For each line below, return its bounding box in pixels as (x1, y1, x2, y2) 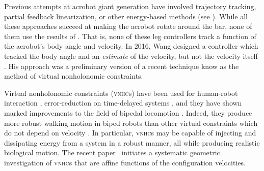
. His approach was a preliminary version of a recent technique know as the (4, 60, 239, 71)
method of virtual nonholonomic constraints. (4, 71, 143, 81)
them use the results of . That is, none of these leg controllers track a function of (4, 30, 256, 41)
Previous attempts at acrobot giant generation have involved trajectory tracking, (4, 1, 256, 11)
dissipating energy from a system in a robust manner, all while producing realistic (4, 137, 260, 148)
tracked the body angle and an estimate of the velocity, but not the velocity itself (4, 50, 258, 61)
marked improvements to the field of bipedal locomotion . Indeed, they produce (4, 107, 252, 118)
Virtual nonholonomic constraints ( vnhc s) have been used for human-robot (4, 87, 238, 98)
